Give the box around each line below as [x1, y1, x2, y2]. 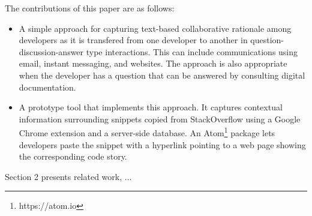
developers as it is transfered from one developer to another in [19, 34, 248, 46]
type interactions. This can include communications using [86, 45, 298, 58]
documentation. [19, 80, 76, 93]
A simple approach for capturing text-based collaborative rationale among [19, 22, 292, 34]
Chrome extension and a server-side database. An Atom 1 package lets [19, 125, 275, 139]
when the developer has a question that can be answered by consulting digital [19, 68, 305, 81]
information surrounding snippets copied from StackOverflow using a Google [19, 112, 301, 125]
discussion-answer [19, 45, 84, 58]
